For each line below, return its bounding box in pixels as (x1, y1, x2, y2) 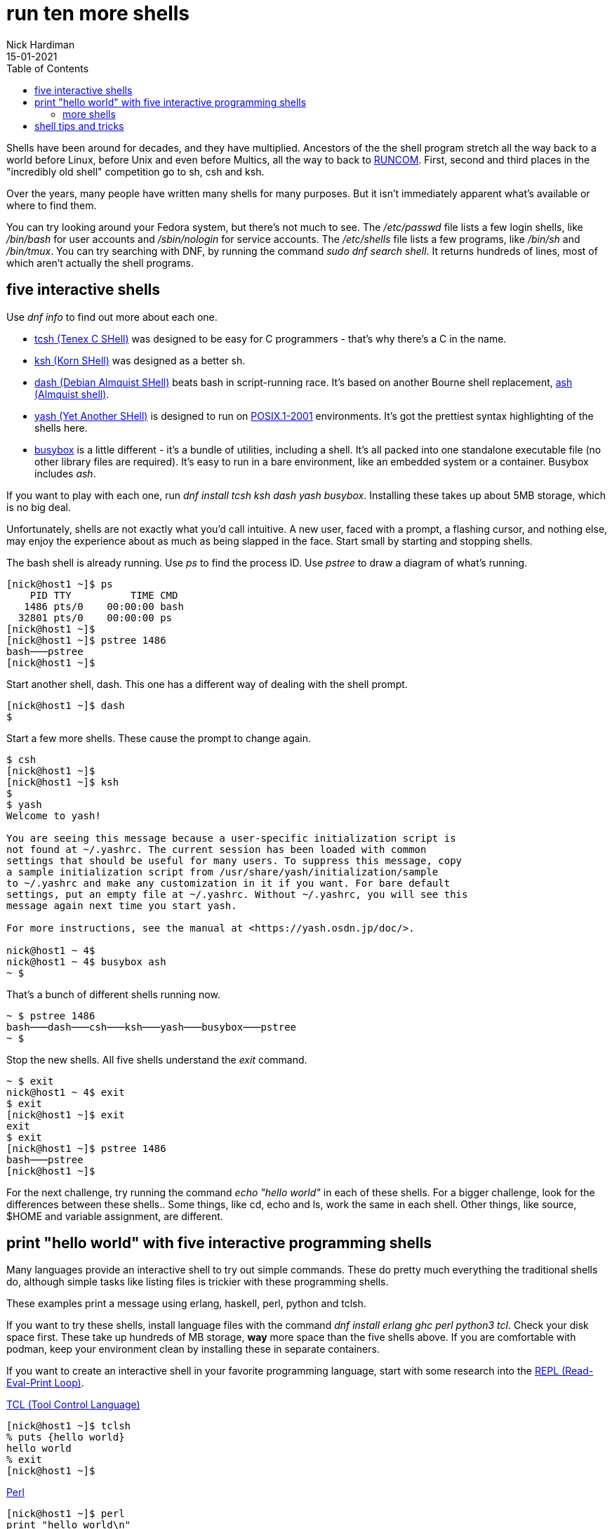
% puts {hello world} (6, 1431, 125, 1443)
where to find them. (6, 199, 97, 211)
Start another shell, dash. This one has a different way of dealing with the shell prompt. (6, 677, 408, 690)
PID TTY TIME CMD (29, 589, 178, 601)
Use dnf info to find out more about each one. (6, 310, 218, 323)
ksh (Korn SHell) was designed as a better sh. (34, 354, 246, 366)
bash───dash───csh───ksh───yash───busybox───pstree (6, 1021, 297, 1033)
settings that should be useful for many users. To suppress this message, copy (6, 854, 463, 866)
